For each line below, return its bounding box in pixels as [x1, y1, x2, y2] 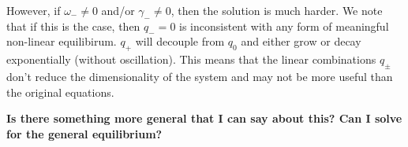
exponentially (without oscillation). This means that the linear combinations [6, 51, 376, 68]
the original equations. [6, 83, 114, 100]
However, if [6, 2, 61, 18]
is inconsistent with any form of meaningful [179, 17, 389, 34]
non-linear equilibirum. [6, 33, 117, 50]
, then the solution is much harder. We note [170, 2, 383, 18]
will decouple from [135, 33, 225, 50]
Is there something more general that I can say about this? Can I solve [6, 110, 402, 127]
